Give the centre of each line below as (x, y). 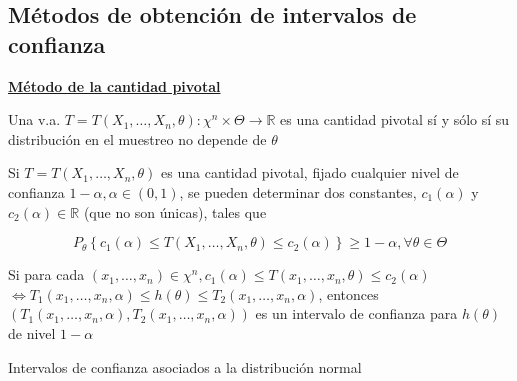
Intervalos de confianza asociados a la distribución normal (185, 366)
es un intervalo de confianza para (356, 313)
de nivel (32, 332)
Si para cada (46, 274)
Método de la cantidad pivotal (114, 85)
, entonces (348, 293)
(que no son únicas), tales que (175, 211)
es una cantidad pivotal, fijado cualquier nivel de (310, 172)
